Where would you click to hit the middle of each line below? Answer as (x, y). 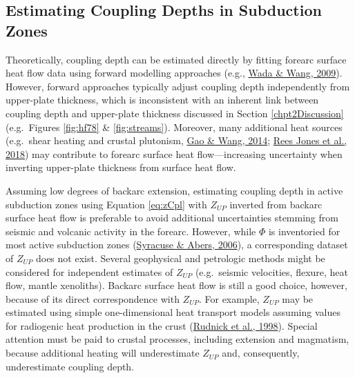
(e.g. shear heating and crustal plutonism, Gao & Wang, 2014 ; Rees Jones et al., (176, 140)
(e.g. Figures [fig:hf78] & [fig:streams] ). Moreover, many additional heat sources (174, 127)
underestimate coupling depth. (70, 366)
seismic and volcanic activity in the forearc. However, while (131, 231)
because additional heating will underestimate (103, 353)
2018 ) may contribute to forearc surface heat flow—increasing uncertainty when (174, 153)
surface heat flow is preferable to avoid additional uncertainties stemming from (172, 218)
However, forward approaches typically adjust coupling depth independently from (178, 86)
